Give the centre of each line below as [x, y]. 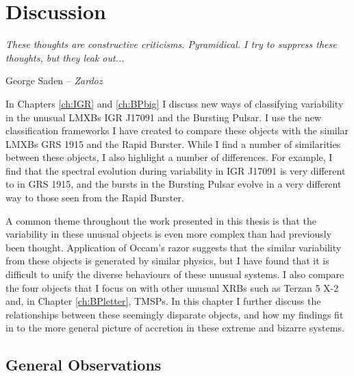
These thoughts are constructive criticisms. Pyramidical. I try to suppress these [171, 44]
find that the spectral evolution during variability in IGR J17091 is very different [176, 170]
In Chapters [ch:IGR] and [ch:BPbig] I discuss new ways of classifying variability [175, 103]
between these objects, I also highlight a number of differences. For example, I [169, 157]
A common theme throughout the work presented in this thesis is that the [161, 220]
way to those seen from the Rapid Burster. [95, 198]
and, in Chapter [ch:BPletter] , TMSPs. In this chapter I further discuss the [163, 301]
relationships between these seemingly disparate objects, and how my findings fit [175, 314]
